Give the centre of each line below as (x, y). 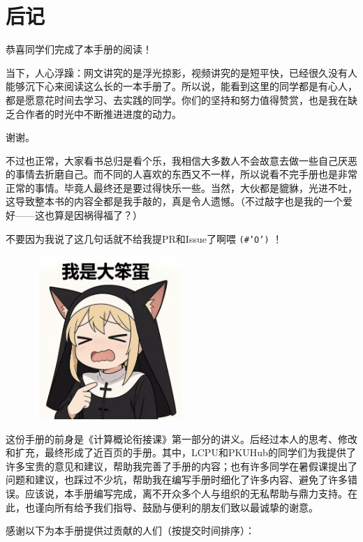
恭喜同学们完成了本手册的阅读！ (79, 49)
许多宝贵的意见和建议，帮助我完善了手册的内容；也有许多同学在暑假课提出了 (181, 466)
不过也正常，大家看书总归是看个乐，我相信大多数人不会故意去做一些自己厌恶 (181, 160)
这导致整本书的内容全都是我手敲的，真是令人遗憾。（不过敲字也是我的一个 (174, 201)
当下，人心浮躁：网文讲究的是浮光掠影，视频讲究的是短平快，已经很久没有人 (181, 72)
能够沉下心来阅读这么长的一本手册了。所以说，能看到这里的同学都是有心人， (181, 86)
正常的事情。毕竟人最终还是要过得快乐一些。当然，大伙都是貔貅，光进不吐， (181, 187)
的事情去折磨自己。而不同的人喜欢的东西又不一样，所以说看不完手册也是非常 (181, 174)
